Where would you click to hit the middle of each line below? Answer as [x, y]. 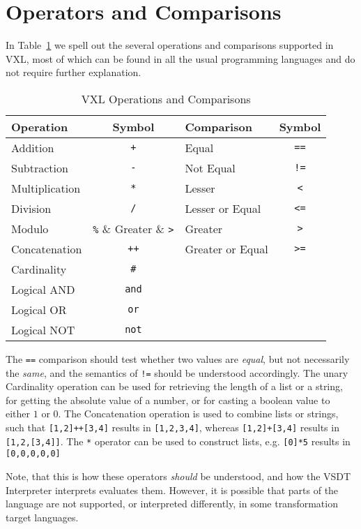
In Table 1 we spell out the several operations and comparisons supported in [170, 45]
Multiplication [46, 188]
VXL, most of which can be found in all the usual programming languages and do [180, 58]
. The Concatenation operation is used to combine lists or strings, [198, 413]
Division [31, 208]
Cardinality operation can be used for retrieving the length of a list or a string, [174, 386]
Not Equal [210, 167]
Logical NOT [43, 329]
